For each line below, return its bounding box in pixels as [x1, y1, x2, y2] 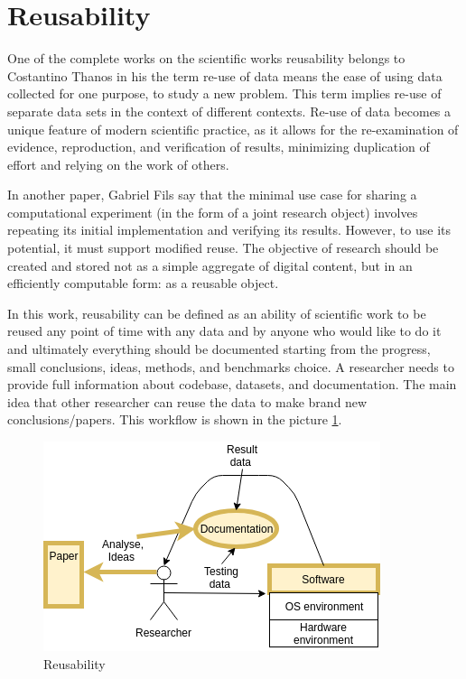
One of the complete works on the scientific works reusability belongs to [7, 49, 405, 68]
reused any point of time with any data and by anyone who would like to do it [7, 321, 442, 340]
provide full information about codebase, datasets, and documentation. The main [7, 375, 457, 394]
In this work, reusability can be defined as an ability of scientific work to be [7, 303, 426, 322]
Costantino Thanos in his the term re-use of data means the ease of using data [7, 66, 443, 85]
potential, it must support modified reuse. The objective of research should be [7, 238, 439, 257]
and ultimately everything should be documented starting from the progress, [7, 339, 431, 358]
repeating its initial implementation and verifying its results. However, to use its [7, 220, 452, 239]
